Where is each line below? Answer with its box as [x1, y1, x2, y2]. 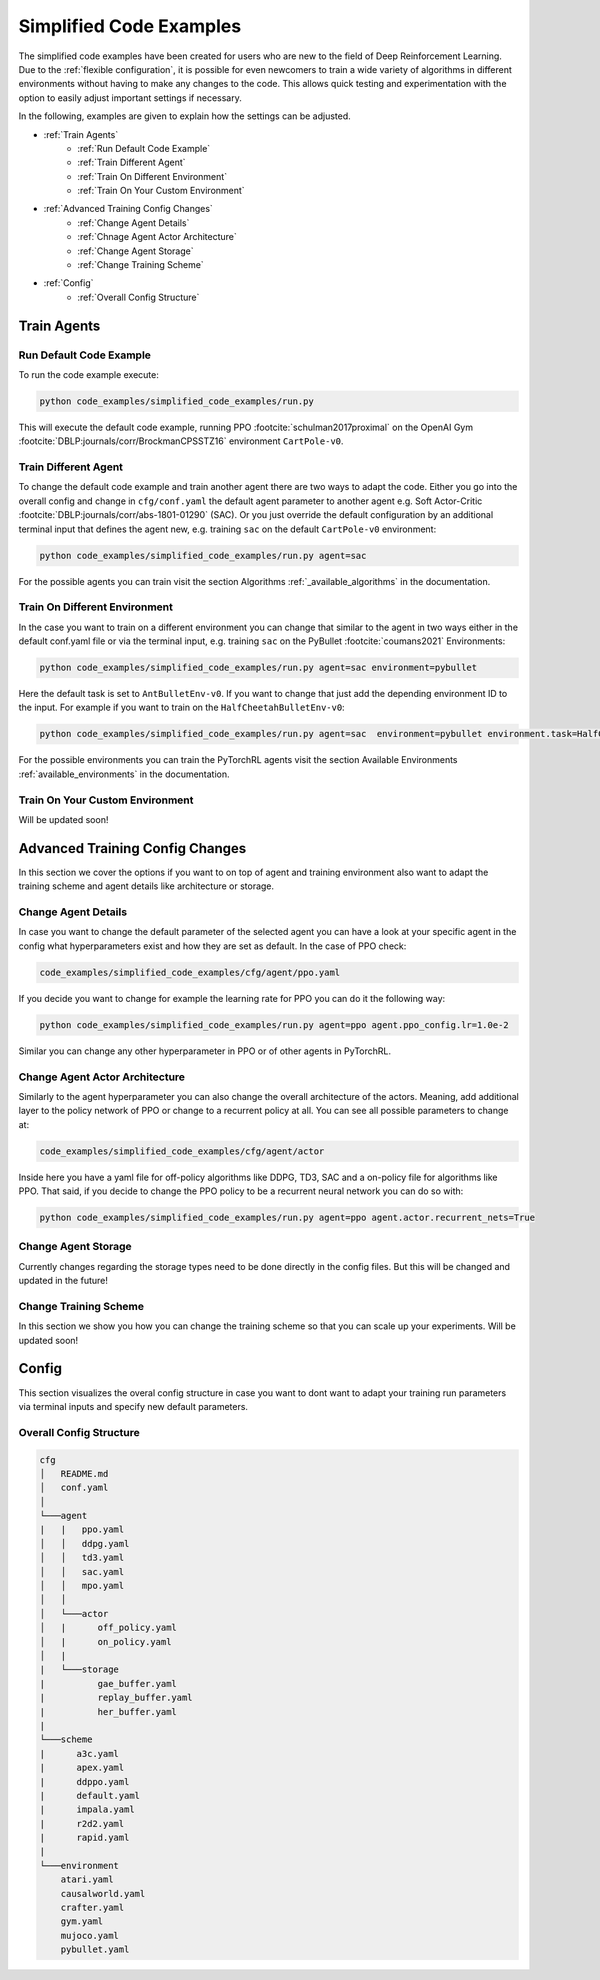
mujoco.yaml [60, 1930, 120, 1941]
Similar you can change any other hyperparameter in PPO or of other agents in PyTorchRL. [18, 1045, 392, 1057]
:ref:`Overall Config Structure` [77, 291, 200, 303]
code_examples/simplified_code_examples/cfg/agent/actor [39, 1145, 325, 1157]
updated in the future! [18, 1275, 109, 1287]
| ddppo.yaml [39, 1776, 130, 1787]
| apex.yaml [39, 1762, 125, 1774]
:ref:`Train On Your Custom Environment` [77, 185, 245, 197]
